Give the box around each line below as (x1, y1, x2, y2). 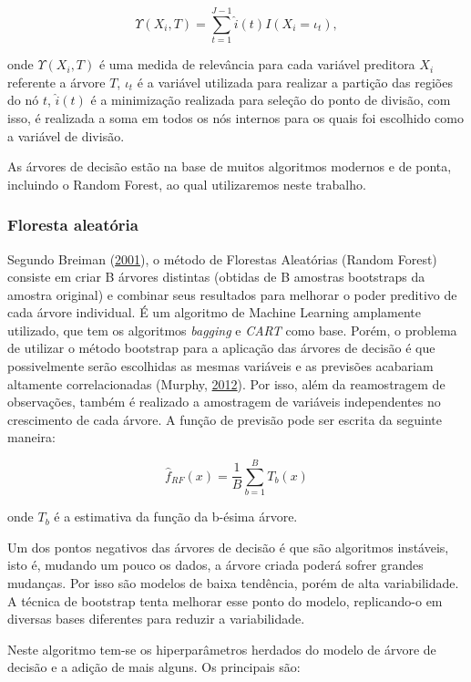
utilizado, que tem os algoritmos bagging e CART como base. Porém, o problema (7, 320, 457, 339)
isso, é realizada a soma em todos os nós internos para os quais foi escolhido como (7, 108, 464, 127)
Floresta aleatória (7, 213, 138, 236)
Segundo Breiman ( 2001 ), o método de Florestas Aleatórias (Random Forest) (7, 249, 437, 268)
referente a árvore (7, 72, 106, 91)
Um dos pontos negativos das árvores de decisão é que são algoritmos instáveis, (7, 537, 449, 556)
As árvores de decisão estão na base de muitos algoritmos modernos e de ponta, (7, 157, 452, 176)
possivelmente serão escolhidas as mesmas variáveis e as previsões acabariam (7, 356, 434, 376)
